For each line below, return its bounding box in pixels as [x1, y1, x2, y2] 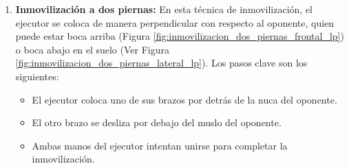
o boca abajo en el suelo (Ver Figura [15, 42, 169, 56]
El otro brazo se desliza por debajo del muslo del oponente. [32, 115, 282, 130]
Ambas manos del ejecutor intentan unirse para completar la [32, 138, 288, 152]
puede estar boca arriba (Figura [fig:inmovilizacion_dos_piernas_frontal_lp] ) [15, 29, 344, 43]
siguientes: [15, 69, 59, 83]
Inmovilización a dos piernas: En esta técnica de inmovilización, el [15, 2, 313, 16]
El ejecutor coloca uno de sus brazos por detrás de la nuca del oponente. [32, 92, 337, 106]
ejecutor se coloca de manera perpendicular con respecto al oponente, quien [15, 15, 335, 29]
